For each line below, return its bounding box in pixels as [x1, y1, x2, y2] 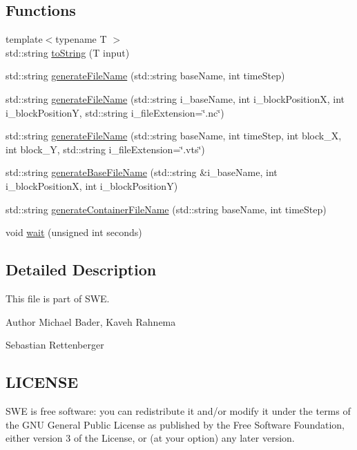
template [6, 32, 43, 46]
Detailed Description [6, 259, 157, 280]
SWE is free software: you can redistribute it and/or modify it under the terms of [6, 403, 351, 418]
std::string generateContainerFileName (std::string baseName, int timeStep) [6, 202, 327, 216]
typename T [55, 32, 107, 46]
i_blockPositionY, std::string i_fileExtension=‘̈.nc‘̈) [6, 105, 224, 119]
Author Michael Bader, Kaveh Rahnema [6, 314, 176, 329]
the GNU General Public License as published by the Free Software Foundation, [6, 417, 345, 431]
